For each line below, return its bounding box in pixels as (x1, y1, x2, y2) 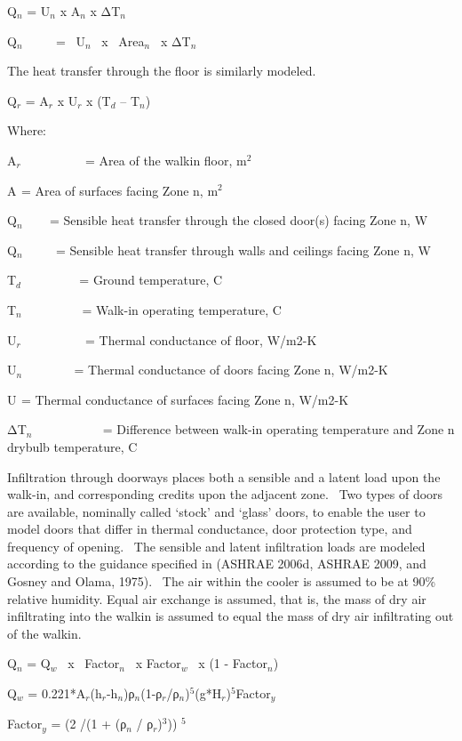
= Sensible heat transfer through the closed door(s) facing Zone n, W (49, 211, 428, 230)
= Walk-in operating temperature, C (82, 300, 282, 318)
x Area (101, 31, 145, 50)
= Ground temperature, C (79, 270, 223, 289)
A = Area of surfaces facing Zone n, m (7, 181, 219, 199)
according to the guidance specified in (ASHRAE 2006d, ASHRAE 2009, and (7, 554, 426, 573)
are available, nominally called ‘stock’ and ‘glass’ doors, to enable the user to (7, 502, 426, 520)
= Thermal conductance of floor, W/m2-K (85, 330, 317, 349)
